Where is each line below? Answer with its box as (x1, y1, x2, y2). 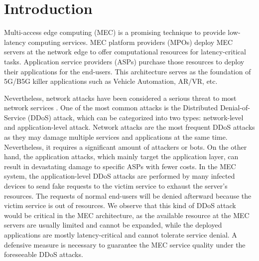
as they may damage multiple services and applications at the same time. (4, 132, 228, 142)
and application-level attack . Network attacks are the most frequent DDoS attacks (4, 122, 255, 132)
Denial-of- (220, 102, 251, 113)
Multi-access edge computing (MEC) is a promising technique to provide (4, 27, 226, 37)
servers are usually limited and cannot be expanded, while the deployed (4, 220, 222, 230)
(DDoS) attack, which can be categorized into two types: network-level (27, 112, 244, 122)
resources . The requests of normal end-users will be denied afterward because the (4, 190, 252, 201)
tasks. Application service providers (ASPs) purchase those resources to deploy (4, 56, 245, 66)
